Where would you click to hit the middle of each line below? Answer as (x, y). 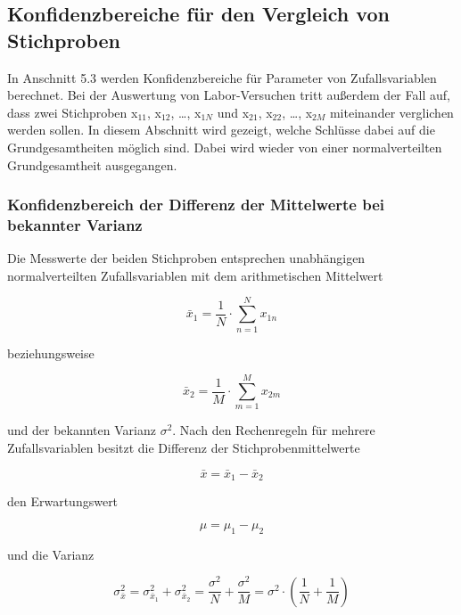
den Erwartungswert (63, 501)
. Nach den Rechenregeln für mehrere (274, 430)
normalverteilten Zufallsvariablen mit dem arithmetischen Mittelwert (195, 275)
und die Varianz (51, 554)
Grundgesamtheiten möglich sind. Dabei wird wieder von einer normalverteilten (225, 147)
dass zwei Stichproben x (73, 112)
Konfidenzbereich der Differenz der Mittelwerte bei (196, 205)
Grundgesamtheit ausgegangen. (92, 164)
